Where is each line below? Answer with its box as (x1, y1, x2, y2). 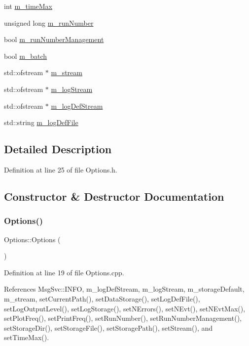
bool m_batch (4, 50, 47, 61)
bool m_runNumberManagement (4, 34, 104, 44)
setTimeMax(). (4, 332, 49, 343)
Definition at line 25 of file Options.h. (4, 164, 117, 174)
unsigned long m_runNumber (4, 17, 94, 28)
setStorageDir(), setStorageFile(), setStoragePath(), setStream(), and (4, 322, 213, 333)
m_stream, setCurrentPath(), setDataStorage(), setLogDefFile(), (4, 293, 200, 303)
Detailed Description (4, 141, 112, 157)
